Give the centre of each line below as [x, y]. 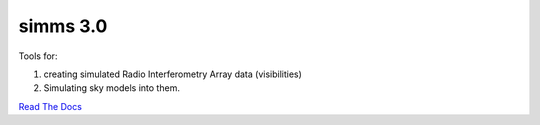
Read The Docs [50, 106]
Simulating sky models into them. [111, 88]
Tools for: [38, 56]
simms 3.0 [63, 26]
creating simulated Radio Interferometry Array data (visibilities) [172, 74]
